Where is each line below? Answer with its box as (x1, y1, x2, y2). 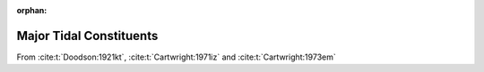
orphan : (16, 5, 48, 15)
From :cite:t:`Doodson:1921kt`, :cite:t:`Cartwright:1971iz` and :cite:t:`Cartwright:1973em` (16, 52, 336, 62)
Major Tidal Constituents (16, 28, 159, 44)
